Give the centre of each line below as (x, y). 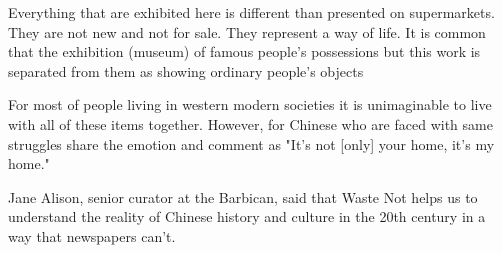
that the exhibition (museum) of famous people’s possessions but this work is (244, 51)
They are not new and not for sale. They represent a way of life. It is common (247, 31)
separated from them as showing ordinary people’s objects (186, 70)
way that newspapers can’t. (92, 235)
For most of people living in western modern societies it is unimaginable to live (250, 104)
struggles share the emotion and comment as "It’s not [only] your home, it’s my (251, 143)
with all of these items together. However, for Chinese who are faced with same (250, 123)
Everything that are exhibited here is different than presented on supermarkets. (251, 12)
